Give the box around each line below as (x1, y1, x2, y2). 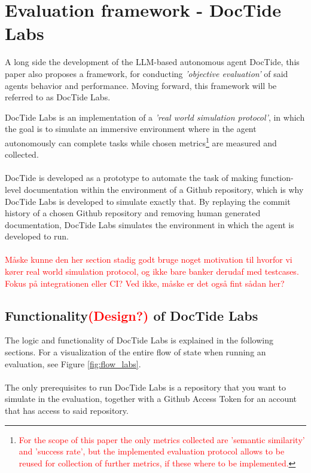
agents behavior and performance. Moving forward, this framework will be (5, 79, 277, 91)
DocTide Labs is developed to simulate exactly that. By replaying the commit (5, 195, 291, 207)
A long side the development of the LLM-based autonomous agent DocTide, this (5, 56, 300, 68)
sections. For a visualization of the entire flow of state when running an (5, 346, 266, 358)
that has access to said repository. (5, 404, 129, 417)
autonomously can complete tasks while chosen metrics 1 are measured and (5, 134, 277, 149)
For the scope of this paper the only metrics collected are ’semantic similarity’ (19, 433, 305, 446)
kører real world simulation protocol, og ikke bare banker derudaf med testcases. (5, 265, 299, 278)
